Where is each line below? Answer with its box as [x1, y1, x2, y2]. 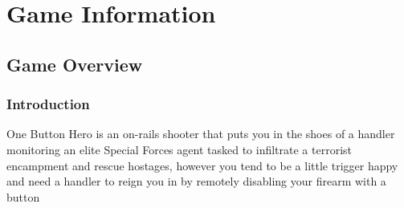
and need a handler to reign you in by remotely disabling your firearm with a [6, 173, 386, 190]
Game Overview [6, 51, 143, 76]
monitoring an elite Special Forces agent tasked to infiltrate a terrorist [6, 141, 352, 157]
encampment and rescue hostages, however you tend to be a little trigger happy [6, 157, 398, 173]
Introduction [6, 94, 90, 114]
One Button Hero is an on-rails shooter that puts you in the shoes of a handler [6, 125, 395, 142]
